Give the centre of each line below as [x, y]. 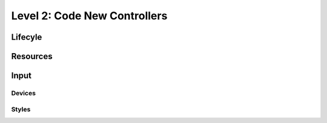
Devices [24, 93]
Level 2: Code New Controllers [89, 16]
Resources [32, 56]
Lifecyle [27, 37]
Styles [21, 109]
